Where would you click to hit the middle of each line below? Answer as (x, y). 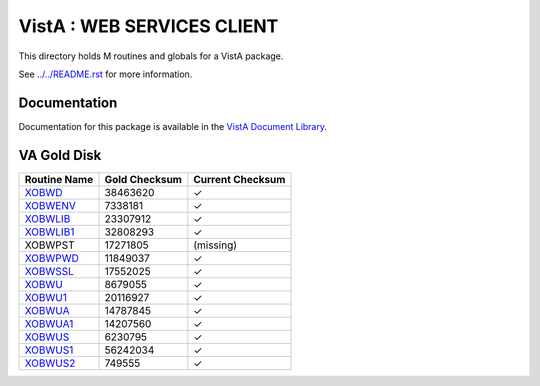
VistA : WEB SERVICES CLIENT (148, 26)
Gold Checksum (143, 179)
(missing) (215, 245)
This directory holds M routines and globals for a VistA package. (151, 56)
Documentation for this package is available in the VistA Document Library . (173, 126)
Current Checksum (239, 179)
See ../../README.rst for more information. (105, 74)
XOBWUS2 (50, 363)
